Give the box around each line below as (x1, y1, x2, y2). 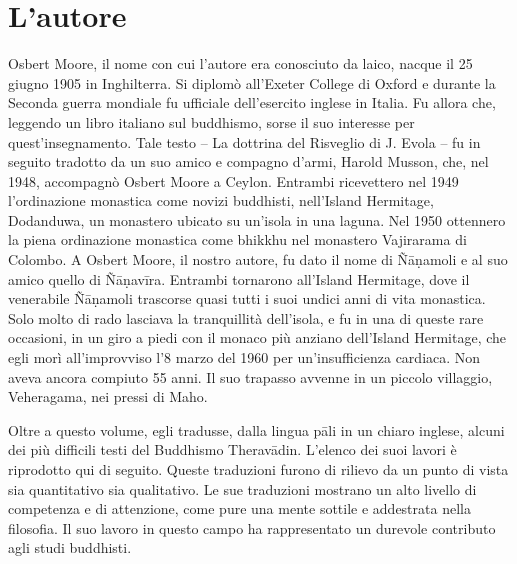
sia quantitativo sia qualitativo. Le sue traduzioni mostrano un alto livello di (8, 478, 477, 499)
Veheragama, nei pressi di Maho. (8, 386, 208, 407)
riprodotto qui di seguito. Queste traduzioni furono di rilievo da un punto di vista (8, 459, 509, 479)
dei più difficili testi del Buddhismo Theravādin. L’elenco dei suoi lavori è (8, 439, 457, 460)
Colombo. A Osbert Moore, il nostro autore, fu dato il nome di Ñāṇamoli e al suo (8, 249, 508, 270)
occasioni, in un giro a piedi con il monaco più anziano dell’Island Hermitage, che (8, 327, 507, 348)
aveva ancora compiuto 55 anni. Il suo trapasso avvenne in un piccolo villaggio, (8, 366, 493, 387)
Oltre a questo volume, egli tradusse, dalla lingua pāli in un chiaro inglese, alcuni (8, 419, 505, 440)
